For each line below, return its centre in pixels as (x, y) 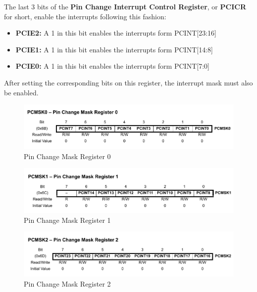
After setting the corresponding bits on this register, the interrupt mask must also (128, 82)
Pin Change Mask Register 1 (67, 220)
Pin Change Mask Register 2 (67, 283)
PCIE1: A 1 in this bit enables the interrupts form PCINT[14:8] (114, 49)
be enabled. (21, 92)
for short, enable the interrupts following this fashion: (85, 16)
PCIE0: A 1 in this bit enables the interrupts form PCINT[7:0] (112, 66)
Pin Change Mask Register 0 (67, 156)
